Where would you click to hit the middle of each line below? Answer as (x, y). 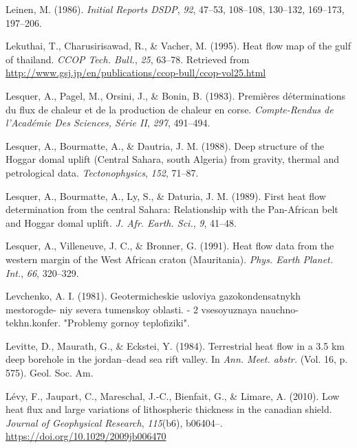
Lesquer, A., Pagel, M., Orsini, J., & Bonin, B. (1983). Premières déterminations (176, 95)
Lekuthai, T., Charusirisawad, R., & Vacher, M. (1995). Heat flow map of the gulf (178, 46)
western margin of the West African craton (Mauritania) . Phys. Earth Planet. (170, 259)
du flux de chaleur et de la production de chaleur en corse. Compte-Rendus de (170, 109)
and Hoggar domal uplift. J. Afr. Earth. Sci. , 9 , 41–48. (121, 222)
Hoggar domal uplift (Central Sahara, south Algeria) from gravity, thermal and (172, 159)
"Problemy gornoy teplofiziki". (127, 323)
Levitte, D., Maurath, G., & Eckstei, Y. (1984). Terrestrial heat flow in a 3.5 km (175, 345)
